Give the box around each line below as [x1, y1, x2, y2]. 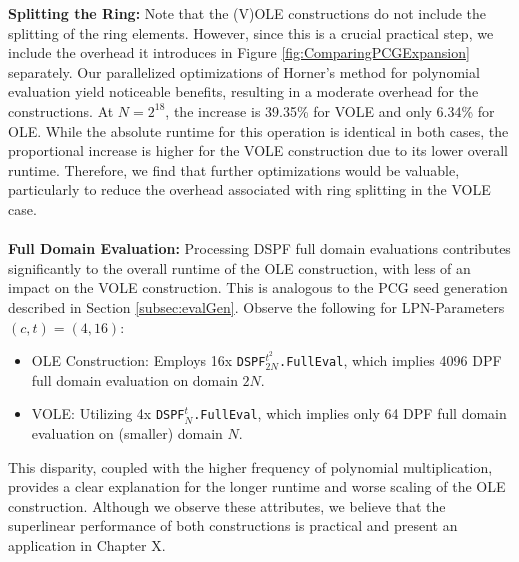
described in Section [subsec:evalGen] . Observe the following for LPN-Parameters [8, 296, 505, 317]
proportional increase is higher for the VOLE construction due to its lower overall [8, 140, 508, 161]
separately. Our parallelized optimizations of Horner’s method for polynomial [8, 61, 480, 82]
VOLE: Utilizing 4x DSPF [31, 403, 185, 424]
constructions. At [8, 100, 114, 121]
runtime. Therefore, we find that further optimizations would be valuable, [8, 159, 460, 180]
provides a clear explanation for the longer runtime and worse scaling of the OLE [8, 476, 506, 497]
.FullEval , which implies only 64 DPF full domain [193, 403, 507, 424]
